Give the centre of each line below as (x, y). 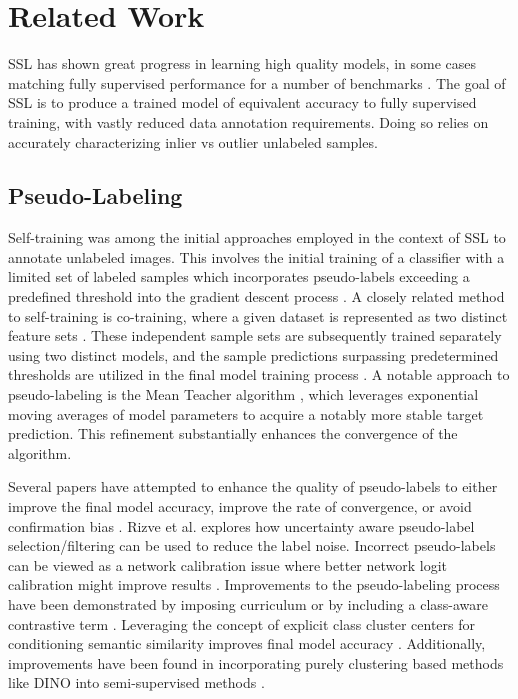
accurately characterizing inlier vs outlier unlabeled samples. (193, 141)
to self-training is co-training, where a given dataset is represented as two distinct (258, 315)
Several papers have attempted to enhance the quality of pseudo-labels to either (253, 486)
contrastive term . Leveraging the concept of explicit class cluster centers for (242, 623)
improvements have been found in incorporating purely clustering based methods (256, 662)
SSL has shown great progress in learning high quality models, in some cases (242, 63)
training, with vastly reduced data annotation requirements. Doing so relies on (248, 121)
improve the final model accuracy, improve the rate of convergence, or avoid (240, 506)
